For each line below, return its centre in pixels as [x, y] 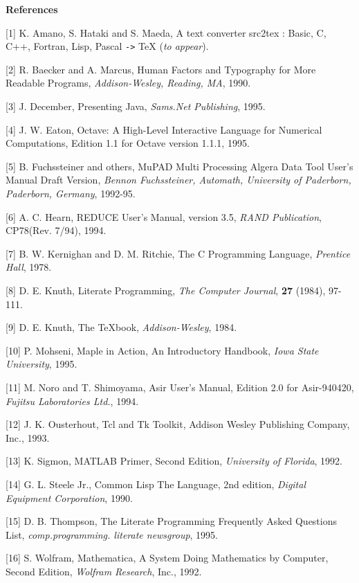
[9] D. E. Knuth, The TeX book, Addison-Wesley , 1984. [121, 327]
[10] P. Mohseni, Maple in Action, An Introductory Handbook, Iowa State [162, 350]
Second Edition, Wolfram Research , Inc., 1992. [104, 571]
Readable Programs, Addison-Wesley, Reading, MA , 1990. [128, 83]
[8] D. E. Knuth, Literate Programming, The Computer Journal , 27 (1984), [166, 290]
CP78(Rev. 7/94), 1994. [56, 230]
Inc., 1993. [28, 437]
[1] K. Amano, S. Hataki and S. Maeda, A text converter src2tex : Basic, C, [166, 32]
